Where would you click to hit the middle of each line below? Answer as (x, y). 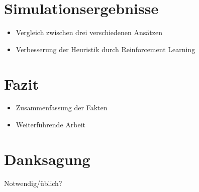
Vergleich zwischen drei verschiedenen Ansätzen (89, 32)
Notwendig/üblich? (33, 183)
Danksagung (47, 159)
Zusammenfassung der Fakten (62, 108)
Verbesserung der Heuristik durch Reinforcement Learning (106, 49)
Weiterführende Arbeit (51, 125)
